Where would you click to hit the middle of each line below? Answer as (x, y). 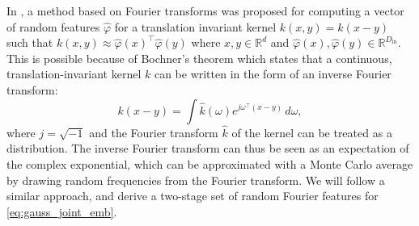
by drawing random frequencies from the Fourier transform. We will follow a (196, 180)
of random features (53, 26)
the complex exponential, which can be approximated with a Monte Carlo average (210, 163)
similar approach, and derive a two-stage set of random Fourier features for (193, 196)
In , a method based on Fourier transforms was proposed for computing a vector (205, 10)
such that (30, 42)
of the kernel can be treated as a (312, 132)
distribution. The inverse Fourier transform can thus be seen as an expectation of (208, 148)
